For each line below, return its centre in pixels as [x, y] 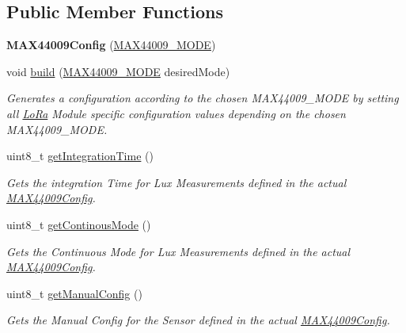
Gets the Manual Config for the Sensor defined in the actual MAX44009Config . [198, 320]
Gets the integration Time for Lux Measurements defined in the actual [176, 182]
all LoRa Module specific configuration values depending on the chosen [176, 113]
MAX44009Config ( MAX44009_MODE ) [111, 45]
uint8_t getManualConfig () [74, 293]
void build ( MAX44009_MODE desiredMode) [118, 71]
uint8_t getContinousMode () [79, 224]
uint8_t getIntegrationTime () [80, 156]
